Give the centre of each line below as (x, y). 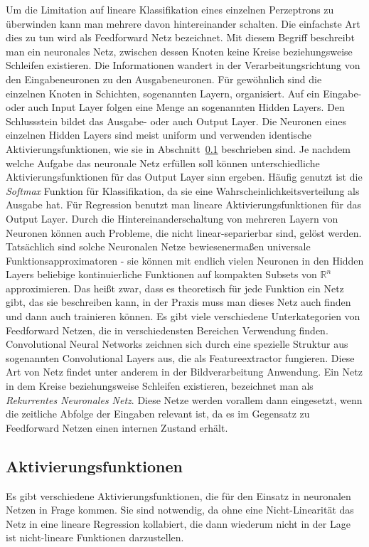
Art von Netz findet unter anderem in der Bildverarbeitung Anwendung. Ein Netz (184, 372)
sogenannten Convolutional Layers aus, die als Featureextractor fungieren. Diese (180, 357)
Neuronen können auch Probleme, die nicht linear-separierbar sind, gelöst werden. (184, 232)
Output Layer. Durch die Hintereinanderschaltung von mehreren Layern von (172, 218)
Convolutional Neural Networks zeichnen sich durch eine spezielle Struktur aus (177, 344)
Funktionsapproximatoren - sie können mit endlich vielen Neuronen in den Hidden (185, 260)
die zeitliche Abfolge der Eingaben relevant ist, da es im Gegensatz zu (158, 414)
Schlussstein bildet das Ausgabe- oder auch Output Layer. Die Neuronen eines (176, 121)
